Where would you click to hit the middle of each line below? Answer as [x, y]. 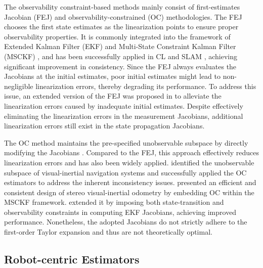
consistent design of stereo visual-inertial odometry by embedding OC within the [129, 192]
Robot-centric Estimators [72, 259]
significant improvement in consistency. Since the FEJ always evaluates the [120, 66]
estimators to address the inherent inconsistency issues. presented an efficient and [130, 182]
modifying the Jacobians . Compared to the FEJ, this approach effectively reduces [131, 152]
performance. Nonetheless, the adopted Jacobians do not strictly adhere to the [126, 222]
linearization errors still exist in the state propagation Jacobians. [104, 126]
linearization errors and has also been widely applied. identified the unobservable [129, 162]
